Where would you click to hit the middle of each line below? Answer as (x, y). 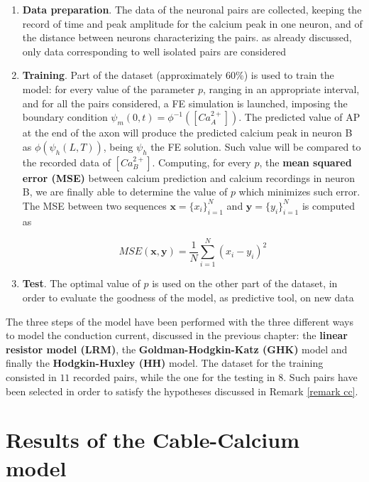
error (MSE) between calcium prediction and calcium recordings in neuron (189, 177)
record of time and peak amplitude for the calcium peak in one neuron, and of (192, 23)
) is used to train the (289, 75)
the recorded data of (66, 162)
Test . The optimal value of (81, 283)
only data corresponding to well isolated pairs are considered (154, 51)
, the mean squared (305, 162)
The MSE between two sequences (94, 205)
